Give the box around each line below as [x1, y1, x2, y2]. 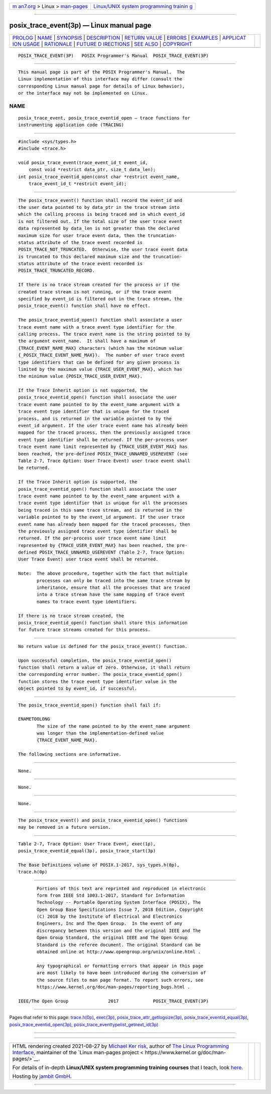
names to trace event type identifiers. [37, 599, 138, 604]
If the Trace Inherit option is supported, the [18, 479, 138, 485]
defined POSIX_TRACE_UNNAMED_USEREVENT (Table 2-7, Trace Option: [18, 550, 185, 556]
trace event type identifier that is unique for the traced [18, 409, 169, 415]
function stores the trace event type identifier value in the [18, 678, 177, 684]
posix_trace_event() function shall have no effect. [18, 303, 151, 309]
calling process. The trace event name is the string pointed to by [18, 331, 190, 337]
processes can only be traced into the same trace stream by [37, 578, 190, 583]
